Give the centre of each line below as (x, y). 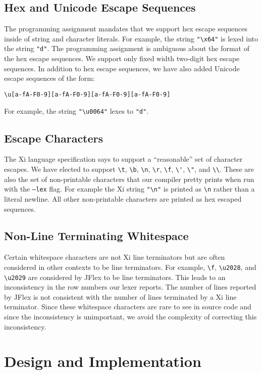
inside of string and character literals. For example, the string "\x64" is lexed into (131, 38)
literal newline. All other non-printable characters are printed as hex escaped (123, 198)
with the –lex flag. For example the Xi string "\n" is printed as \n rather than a (129, 189)
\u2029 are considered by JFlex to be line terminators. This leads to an (115, 277)
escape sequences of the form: (49, 78)
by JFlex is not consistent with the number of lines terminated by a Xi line (120, 296)
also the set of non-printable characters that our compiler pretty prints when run (129, 179)
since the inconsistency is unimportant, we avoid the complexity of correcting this (130, 316)
